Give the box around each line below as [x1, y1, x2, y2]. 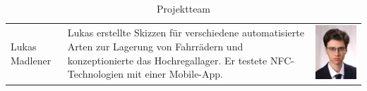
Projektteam [156, 1, 211, 15]
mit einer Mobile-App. [126, 66, 223, 81]
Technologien [67, 66, 124, 81]
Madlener [11, 52, 52, 67]
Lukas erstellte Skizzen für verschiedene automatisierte [67, 25, 304, 40]
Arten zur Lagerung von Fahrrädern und [67, 38, 243, 53]
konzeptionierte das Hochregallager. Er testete [67, 52, 267, 67]
